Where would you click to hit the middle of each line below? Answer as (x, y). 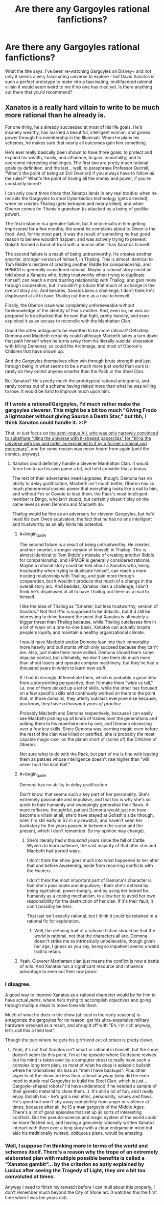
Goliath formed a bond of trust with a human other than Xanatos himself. (78, 244)
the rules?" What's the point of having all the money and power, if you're (78, 178)
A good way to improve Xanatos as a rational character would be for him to (80, 995)
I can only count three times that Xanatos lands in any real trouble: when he (81, 193)
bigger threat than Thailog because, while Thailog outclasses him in (88, 622)
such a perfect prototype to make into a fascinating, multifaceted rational (79, 82)
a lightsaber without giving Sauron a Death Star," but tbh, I (76, 416)
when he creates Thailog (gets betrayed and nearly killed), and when (74, 203)
